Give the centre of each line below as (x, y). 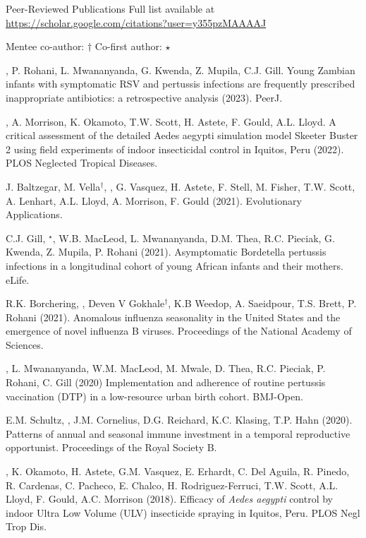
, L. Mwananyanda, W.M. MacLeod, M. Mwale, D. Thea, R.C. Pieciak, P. (166, 368)
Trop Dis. (26, 526)
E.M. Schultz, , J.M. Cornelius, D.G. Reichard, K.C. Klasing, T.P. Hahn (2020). (179, 420)
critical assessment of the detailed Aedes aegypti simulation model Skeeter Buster (182, 135)
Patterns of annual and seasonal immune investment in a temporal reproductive (178, 433)
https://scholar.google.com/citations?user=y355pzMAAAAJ (136, 22)
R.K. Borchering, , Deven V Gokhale (85, 303)
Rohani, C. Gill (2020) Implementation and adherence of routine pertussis (166, 382)
